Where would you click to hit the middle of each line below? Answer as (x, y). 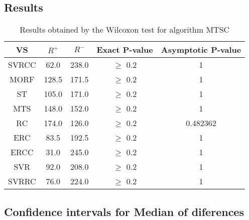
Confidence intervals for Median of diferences (124, 211)
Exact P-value (125, 50)
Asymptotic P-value (201, 50)
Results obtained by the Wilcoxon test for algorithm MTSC (125, 30)
